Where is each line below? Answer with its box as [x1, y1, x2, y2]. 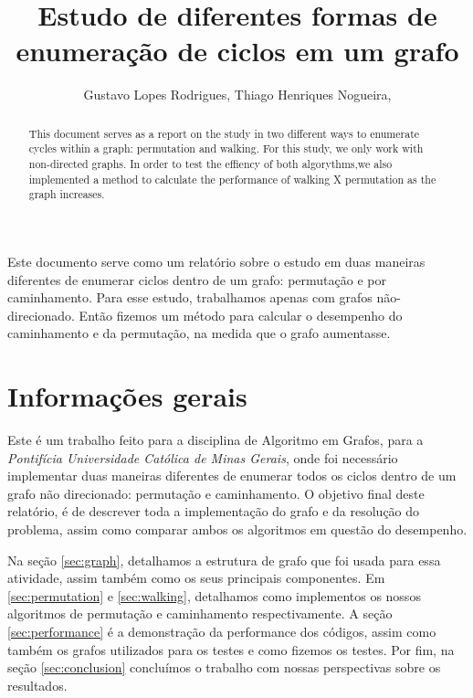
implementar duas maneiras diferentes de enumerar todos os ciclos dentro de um [7, 466, 457, 485]
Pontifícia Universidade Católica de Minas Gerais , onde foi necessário [7, 448, 398, 467]
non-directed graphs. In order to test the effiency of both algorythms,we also [28, 156, 393, 172]
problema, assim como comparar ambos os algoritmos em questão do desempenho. [7, 520, 468, 539]
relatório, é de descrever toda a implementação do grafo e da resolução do [7, 502, 420, 521]
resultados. [7, 675, 68, 694]
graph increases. [28, 186, 105, 202]
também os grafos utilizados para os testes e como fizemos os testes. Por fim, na [7, 640, 455, 659]
